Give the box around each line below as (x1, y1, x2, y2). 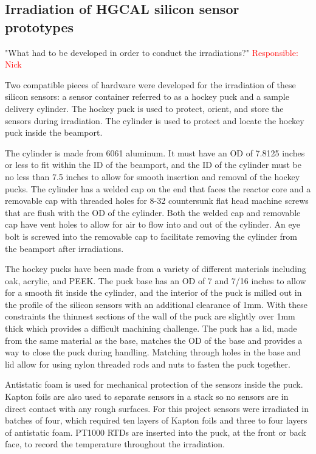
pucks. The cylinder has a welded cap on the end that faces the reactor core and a (5, 182, 311, 195)
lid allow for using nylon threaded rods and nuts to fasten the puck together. (5, 357, 290, 370)
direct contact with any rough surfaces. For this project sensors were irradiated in (5, 402, 309, 414)
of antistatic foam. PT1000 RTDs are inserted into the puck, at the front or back (5, 425, 306, 438)
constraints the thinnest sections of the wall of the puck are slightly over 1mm (5, 310, 295, 323)
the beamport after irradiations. (5, 242, 124, 254)
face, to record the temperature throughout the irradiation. (5, 438, 225, 450)
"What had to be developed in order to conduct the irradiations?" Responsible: (5, 46, 298, 58)
